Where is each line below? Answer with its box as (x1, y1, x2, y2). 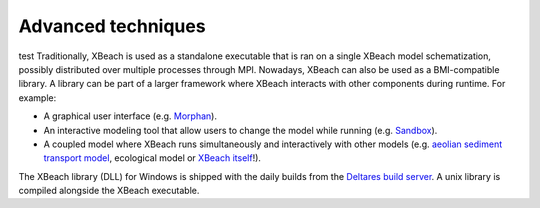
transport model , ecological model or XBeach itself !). (43, 152, 262, 164)
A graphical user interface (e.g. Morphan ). (43, 110, 217, 122)
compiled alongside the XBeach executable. (18, 185, 200, 197)
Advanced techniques (18, 15, 206, 37)
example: (18, 91, 57, 104)
